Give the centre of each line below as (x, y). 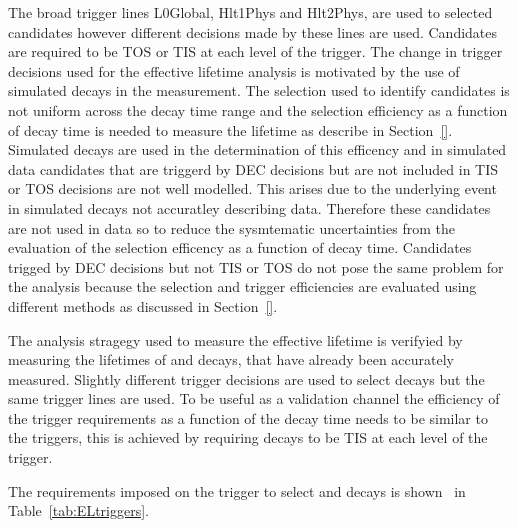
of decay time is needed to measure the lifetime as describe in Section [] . (230, 129)
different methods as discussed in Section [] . (143, 305)
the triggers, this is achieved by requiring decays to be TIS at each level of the (248, 437)
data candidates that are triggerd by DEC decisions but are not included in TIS (253, 168)
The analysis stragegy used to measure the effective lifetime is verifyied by (235, 339)
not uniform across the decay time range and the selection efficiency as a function (258, 109)
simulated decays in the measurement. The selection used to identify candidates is (259, 90)
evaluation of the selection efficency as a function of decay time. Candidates (240, 247)
